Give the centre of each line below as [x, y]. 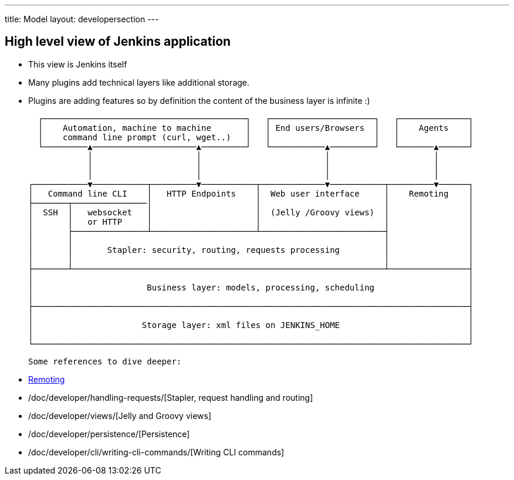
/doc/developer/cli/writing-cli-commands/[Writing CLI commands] [156, 452]
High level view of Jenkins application [118, 42]
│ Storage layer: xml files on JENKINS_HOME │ [251, 325]
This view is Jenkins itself [78, 64]
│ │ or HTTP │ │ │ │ [251, 222]
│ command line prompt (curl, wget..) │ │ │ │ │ [256, 137]
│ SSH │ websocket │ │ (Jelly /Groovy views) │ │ [251, 212]
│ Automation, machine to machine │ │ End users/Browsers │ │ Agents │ [256, 128]
